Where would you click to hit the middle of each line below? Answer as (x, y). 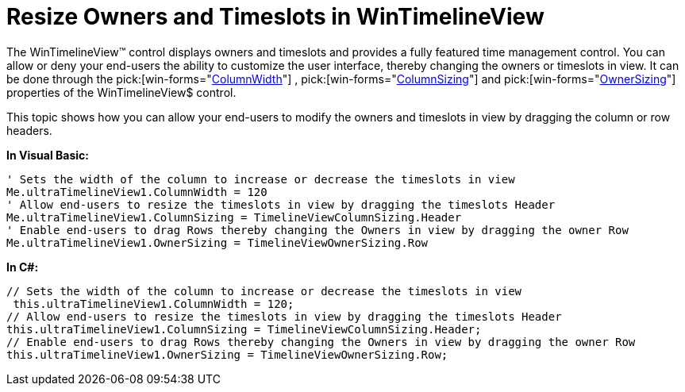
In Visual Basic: (48, 155)
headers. (29, 130)
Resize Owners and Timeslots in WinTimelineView (275, 17)
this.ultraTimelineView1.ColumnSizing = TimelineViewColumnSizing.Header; (244, 329)
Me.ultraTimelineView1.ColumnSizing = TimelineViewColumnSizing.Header (234, 217)
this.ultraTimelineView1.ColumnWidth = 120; (154, 304)
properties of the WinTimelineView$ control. (121, 92)
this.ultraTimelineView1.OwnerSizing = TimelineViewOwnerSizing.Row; (227, 354)
